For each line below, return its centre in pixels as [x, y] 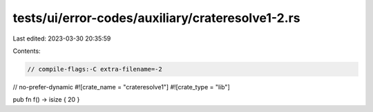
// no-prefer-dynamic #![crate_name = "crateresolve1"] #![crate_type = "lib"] [122, 87]
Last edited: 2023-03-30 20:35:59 [62, 38]
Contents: [27, 51]
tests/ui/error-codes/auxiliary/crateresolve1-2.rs [156, 18]
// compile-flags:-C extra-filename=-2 [95, 69]
